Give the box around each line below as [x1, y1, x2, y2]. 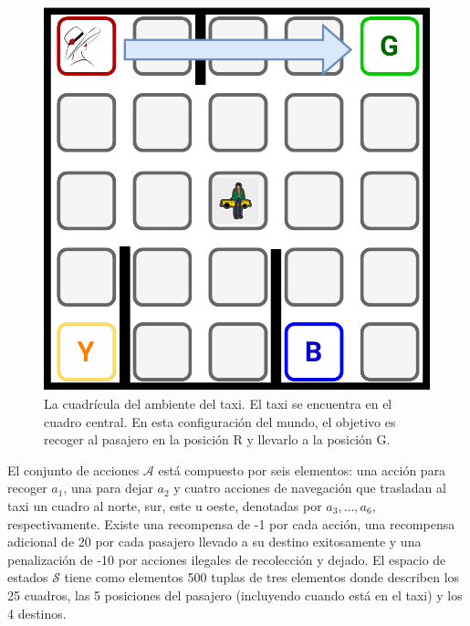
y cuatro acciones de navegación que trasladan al [173, 478, 446, 497]
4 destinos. [7, 603, 67, 622]
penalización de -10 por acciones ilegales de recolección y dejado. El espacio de [7, 549, 446, 569]
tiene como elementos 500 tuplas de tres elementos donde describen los [64, 568, 460, 587]
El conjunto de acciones [7, 460, 140, 479]
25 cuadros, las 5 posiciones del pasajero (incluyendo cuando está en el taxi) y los [7, 585, 463, 604]
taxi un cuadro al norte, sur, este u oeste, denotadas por [7, 496, 322, 515]
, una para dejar [63, 478, 153, 497]
